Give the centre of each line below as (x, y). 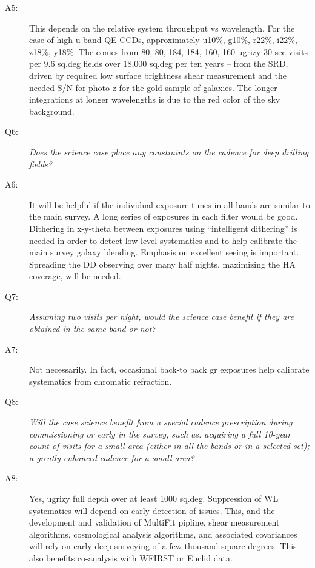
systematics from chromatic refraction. (101, 381)
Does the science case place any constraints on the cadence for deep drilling (169, 151)
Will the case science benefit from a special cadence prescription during (161, 422)
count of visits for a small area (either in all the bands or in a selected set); (169, 446)
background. (52, 111)
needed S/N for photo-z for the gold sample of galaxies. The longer (153, 87)
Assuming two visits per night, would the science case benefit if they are (161, 316)
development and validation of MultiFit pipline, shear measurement (154, 522)
